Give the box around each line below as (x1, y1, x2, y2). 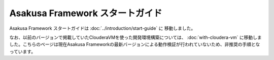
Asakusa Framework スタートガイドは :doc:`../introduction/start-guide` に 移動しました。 (9, 25, 196, 31)
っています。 (9, 48, 36, 54)
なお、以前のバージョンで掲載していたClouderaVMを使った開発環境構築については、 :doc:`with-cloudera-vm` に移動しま (9, 34, 262, 40)
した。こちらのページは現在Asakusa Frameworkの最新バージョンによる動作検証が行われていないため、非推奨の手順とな (9, 41, 260, 47)
